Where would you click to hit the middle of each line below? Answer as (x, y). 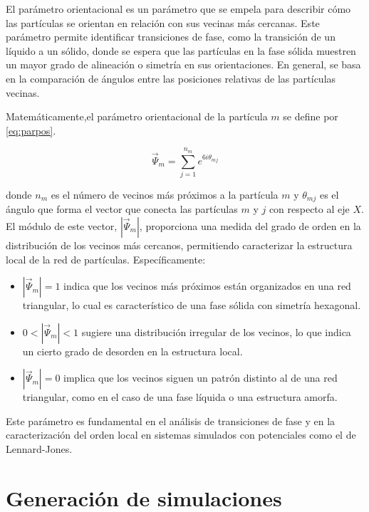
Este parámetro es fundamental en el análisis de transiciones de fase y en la (171, 420)
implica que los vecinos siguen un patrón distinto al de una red (201, 378)
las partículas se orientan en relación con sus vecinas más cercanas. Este (163, 22)
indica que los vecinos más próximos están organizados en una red (207, 286)
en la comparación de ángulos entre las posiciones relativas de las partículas (171, 78)
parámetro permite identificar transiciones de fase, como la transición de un (171, 37)
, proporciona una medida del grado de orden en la (250, 225)
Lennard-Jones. (39, 449)
